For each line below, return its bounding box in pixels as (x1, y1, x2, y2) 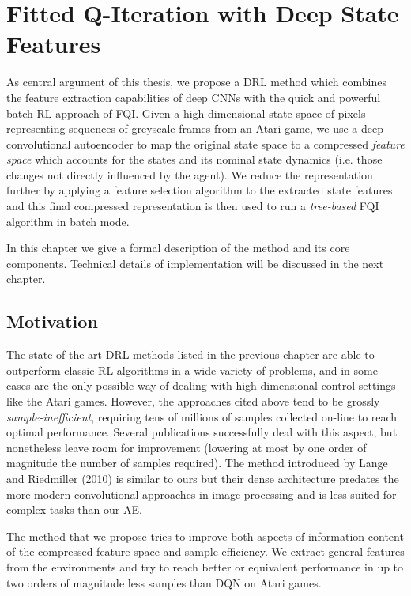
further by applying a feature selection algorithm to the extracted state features (6, 182, 393, 198)
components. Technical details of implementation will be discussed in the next (6, 255, 384, 271)
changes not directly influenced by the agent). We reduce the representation (6, 166, 373, 183)
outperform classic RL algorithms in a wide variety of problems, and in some (6, 361, 378, 378)
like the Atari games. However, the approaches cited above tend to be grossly (6, 393, 380, 409)
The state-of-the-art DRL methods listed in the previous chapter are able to (6, 346, 375, 363)
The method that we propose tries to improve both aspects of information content (6, 527, 404, 544)
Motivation (6, 309, 98, 334)
